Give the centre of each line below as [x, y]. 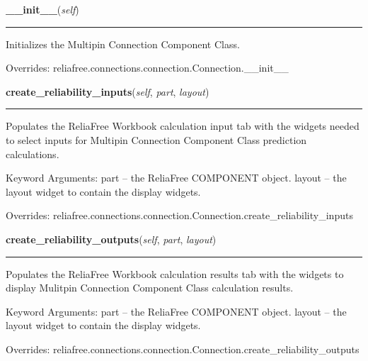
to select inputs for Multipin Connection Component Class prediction [156, 139]
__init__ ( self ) [42, 9]
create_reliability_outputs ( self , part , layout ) [111, 239]
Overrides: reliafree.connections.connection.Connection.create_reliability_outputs [183, 349]
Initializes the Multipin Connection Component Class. [123, 44]
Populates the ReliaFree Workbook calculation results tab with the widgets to [175, 273]
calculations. [33, 154]
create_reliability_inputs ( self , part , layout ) [108, 91]
